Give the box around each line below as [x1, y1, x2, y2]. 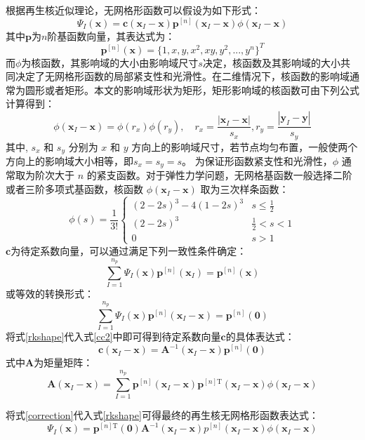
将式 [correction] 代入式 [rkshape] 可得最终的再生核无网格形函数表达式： [6, 408, 319, 422]
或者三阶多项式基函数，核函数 [6, 182, 143, 196]
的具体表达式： [225, 329, 295, 344]
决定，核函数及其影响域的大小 [202, 55, 340, 69]
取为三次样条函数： [200, 182, 289, 196]
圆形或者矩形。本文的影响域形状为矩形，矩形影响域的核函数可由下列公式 [25, 82, 359, 97]
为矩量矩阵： [34, 355, 93, 370]
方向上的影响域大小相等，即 [6, 154, 133, 168]
